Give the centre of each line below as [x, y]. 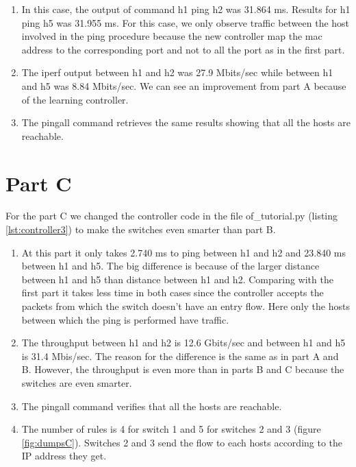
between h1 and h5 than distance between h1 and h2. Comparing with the [177, 279]
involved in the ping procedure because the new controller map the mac [172, 36]
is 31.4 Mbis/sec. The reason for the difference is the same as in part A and [180, 356]
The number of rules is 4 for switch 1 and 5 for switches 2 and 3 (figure [171, 429]
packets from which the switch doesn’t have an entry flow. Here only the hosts [186, 306]
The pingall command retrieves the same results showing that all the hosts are [186, 122]
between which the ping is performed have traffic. [125, 319]
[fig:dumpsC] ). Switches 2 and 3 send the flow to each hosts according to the [182, 442]
